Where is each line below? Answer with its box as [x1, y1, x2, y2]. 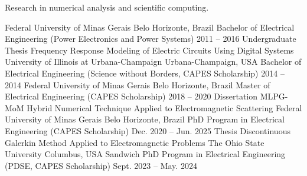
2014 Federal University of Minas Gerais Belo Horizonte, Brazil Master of [5, 78, 270, 91]
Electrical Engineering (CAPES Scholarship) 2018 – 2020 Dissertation [5, 90, 258, 102]
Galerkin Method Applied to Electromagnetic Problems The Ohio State [5, 136, 264, 148]
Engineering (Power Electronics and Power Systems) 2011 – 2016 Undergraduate [5, 32, 296, 45]
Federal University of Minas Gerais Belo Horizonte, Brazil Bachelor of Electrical [5, 21, 295, 33]
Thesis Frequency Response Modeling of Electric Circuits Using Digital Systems [5, 44, 294, 56]
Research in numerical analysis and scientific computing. [5, 1, 209, 13]
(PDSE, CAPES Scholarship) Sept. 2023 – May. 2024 [5, 159, 197, 171]
